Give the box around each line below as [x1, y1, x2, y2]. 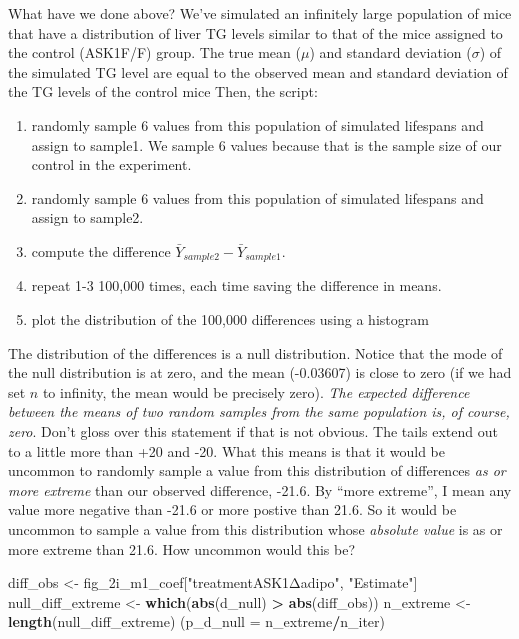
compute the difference [31, 240, 171, 261]
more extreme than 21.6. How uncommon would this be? [8, 538, 356, 559]
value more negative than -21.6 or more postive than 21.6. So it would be [8, 499, 457, 520]
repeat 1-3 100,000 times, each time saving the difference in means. [31, 275, 442, 296]
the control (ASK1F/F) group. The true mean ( [8, 42, 301, 63]
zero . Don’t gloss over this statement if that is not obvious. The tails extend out [8, 420, 498, 441]
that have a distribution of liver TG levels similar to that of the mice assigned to [8, 22, 503, 43]
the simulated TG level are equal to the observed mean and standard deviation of [8, 61, 508, 82]
